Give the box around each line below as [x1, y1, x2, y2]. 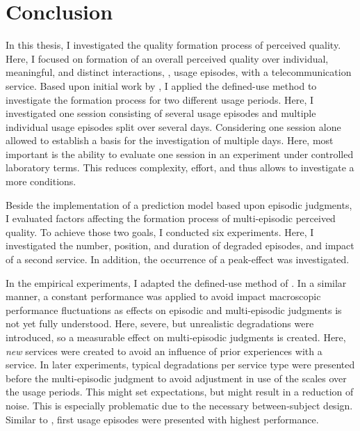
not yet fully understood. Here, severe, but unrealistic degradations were [6, 316, 314, 331]
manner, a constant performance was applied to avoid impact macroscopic [6, 289, 321, 304]
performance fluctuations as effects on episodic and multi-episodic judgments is [6, 302, 342, 317]
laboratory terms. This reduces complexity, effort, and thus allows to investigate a [6, 160, 354, 175]
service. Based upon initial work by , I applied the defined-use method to [6, 78, 317, 93]
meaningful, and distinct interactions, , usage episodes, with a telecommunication [6, 65, 352, 79]
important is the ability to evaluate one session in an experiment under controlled [6, 146, 354, 161]
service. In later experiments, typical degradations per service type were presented [6, 357, 355, 372]
